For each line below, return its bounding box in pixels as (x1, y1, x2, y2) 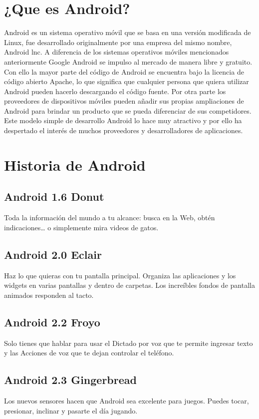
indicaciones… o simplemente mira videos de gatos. (4, 222, 159, 232)
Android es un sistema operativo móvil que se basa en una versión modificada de (4, 27, 251, 38)
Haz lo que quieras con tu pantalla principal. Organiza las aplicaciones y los (4, 270, 236, 280)
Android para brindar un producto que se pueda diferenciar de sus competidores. (4, 105, 252, 116)
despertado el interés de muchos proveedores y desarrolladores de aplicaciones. (4, 125, 243, 136)
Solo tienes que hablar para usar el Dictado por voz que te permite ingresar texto (4, 337, 253, 348)
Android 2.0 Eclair (4, 246, 102, 262)
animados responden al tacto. (4, 289, 94, 300)
